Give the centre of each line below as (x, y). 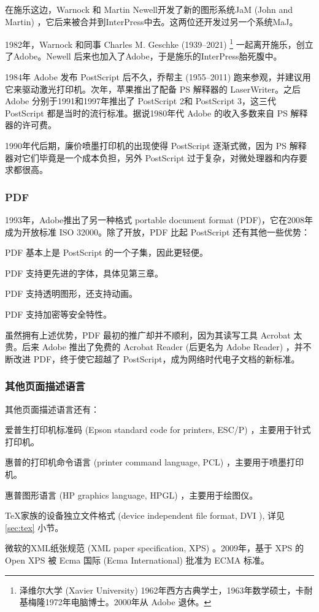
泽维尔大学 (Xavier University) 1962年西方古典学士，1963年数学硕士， (157, 590)
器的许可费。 (31, 125)
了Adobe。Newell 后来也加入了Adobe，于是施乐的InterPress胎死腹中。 (144, 56)
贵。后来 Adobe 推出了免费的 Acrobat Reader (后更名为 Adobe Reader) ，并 (154, 347)
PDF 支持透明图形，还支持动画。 (71, 293)
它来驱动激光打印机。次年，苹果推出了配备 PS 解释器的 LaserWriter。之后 (153, 89)
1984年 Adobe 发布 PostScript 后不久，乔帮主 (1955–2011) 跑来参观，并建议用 (158, 77)
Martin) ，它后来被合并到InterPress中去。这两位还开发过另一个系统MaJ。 (152, 21)
